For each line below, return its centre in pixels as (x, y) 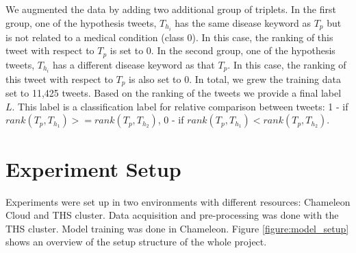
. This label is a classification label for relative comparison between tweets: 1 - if (180, 106)
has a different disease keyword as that (133, 64)
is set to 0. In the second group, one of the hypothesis (222, 50)
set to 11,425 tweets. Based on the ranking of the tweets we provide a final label (174, 93)
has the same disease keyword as (243, 22)
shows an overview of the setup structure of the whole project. (136, 242)
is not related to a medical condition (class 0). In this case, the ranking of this (169, 37)
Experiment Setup (93, 168)
